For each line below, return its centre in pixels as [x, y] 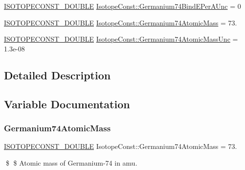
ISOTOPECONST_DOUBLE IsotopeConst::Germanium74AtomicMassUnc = [121, 39]
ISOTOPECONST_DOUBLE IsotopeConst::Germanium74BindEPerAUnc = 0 [122, 6]
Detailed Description [57, 75]
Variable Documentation [67, 104]
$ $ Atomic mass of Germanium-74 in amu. [71, 162]
